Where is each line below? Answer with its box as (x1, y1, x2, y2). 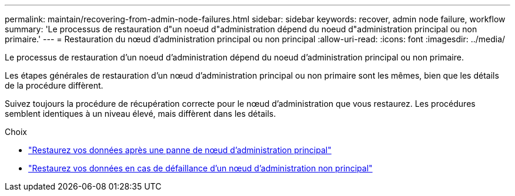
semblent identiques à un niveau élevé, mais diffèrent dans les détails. (5, 109, 276, 119)
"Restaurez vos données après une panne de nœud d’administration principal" (28, 145, 332, 155)
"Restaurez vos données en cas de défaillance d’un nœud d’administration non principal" (28, 163, 373, 173)
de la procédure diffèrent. (5, 80, 103, 90)
